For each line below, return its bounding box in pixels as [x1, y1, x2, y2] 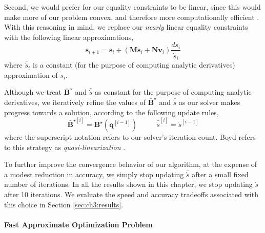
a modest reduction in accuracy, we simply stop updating [4, 168, 184, 179]
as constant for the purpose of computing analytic [95, 87, 252, 97]
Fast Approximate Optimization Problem [4, 219, 153, 229]
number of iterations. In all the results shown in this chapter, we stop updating [4, 179, 253, 189]
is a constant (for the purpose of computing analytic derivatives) [32, 59, 235, 70]
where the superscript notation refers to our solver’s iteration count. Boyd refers [4, 132, 256, 142]
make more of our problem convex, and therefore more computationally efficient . [4, 11, 259, 22]
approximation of [4, 69, 58, 80]
